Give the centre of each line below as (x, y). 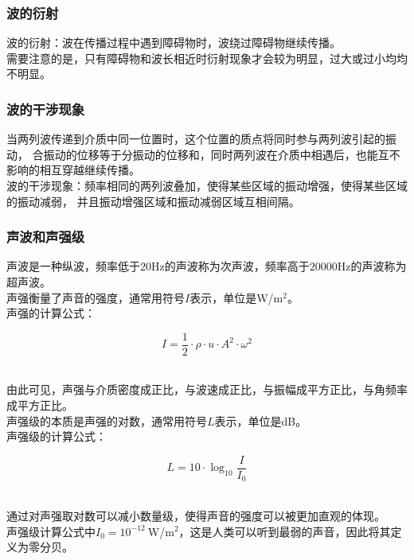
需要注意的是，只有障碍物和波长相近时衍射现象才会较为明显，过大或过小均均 (207, 58)
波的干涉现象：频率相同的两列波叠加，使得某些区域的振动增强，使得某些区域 (207, 185)
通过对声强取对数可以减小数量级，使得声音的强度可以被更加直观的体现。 (196, 515)
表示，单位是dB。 (261, 420)
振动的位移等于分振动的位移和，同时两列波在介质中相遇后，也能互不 (222, 154)
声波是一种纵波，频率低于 (73, 266)
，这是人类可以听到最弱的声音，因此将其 (285, 531)
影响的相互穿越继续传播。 (73, 170)
